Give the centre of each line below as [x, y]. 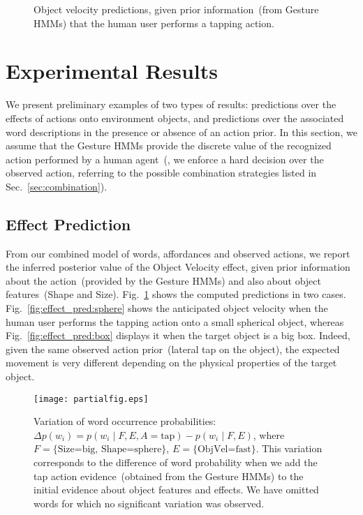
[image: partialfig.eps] [91, 399]
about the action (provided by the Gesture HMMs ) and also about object [163, 280]
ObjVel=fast [224, 450]
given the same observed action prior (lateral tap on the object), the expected [173, 349]
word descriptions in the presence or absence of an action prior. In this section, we [181, 132]
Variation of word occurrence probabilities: [125, 421]
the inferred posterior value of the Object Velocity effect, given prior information [178, 267]
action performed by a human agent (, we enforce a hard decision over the [165, 159]
